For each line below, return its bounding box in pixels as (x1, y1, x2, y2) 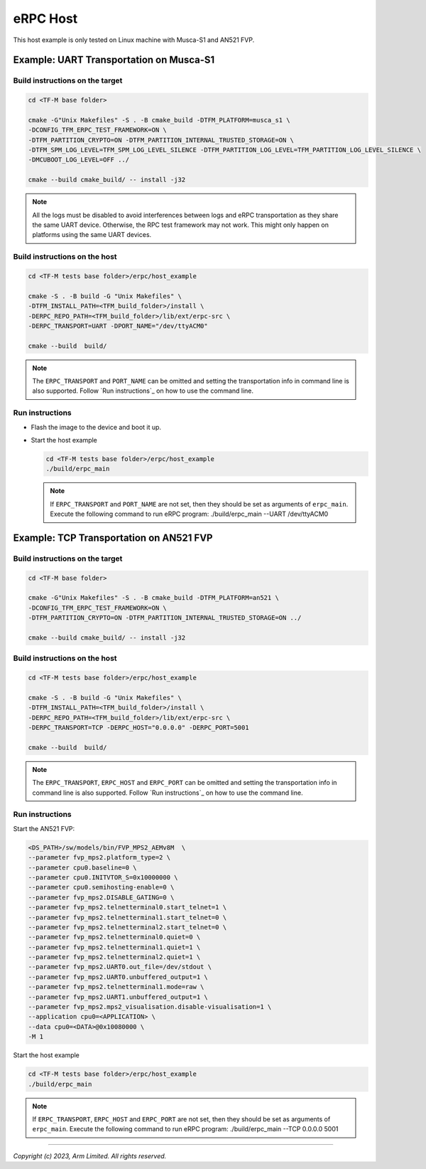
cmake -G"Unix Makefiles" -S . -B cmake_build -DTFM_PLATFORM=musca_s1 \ (28, 116, 290, 124)
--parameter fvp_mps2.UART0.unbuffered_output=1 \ (28, 973, 209, 981)
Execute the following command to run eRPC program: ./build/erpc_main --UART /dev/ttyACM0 (50, 509, 329, 519)
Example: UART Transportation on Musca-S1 (13, 54, 215, 66)
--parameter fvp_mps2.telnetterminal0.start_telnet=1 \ (28, 904, 227, 911)
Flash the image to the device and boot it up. (31, 423, 162, 431)
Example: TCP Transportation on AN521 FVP (13, 531, 213, 544)
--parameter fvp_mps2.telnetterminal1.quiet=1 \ (28, 943, 201, 951)
